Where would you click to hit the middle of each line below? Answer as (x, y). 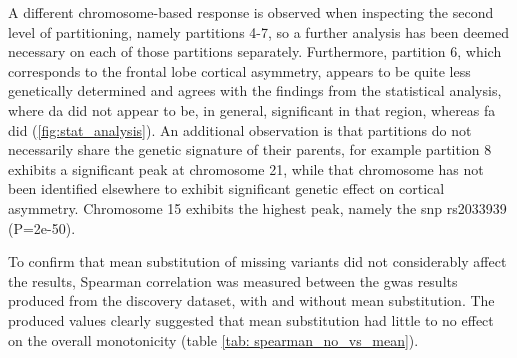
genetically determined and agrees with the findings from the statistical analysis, (255, 90)
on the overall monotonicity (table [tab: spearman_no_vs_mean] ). (213, 339)
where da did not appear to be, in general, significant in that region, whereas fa (252, 109)
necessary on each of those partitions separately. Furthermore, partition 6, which (255, 51)
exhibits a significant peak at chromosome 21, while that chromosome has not (246, 168)
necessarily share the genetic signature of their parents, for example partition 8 (250, 149)
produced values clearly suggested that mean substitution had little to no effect (251, 319)
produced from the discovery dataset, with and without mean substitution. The (251, 300)
